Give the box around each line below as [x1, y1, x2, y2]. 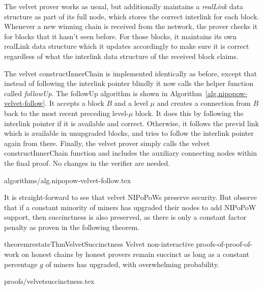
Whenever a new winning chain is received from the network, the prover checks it [4, 21, 258, 32]
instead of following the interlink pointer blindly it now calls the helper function [4, 78, 253, 89]
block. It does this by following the [135, 107, 244, 118]
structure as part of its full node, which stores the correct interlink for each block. [4, 11, 259, 21]
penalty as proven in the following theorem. [4, 221, 140, 232]
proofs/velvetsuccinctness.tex [4, 276, 95, 286]
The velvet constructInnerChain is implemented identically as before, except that [4, 68, 257, 78]
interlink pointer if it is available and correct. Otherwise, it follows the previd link [4, 118, 259, 128]
